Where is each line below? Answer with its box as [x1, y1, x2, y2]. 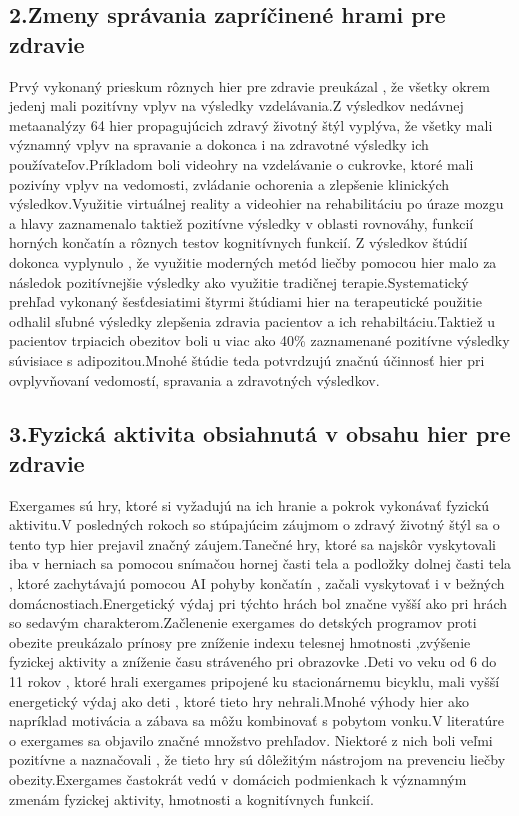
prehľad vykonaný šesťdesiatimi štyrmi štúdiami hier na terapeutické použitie [9, 291, 483, 312]
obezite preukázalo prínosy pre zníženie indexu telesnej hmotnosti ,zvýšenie [9, 631, 471, 652]
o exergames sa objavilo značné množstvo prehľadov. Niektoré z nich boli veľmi [9, 729, 493, 750]
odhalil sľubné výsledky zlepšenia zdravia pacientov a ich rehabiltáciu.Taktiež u [9, 310, 496, 331]
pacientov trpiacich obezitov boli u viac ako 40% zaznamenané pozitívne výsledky [9, 330, 510, 351]
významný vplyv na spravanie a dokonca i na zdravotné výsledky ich [9, 134, 429, 155]
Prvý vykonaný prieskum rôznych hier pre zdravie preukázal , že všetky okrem [9, 75, 490, 96]
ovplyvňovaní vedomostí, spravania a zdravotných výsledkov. [9, 369, 380, 390]
